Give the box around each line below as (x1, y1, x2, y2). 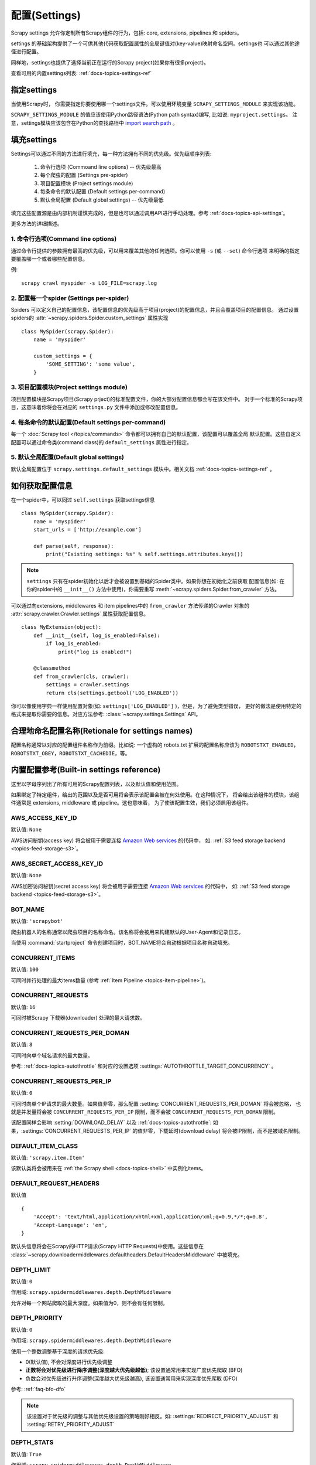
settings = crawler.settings (46, 682, 130, 688)
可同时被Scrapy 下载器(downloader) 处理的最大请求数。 (11, 1014, 146, 1021)
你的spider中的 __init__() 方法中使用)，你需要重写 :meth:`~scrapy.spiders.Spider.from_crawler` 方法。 (26, 586, 280, 593)
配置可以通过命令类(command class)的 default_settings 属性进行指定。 (11, 438, 193, 445)
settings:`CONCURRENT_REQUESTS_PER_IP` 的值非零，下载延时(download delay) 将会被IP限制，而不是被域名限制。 (22, 1127, 304, 1134)
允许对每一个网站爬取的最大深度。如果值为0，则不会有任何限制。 (11, 1299, 168, 1306)
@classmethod (33, 665, 71, 672)
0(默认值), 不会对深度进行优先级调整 (25, 1358, 113, 1365)
